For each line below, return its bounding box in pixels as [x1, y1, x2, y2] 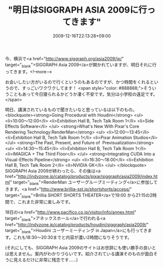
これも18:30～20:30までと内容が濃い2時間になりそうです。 [13, 234, 132, 240]
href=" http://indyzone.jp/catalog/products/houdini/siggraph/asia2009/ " [5, 222, 149, 228]
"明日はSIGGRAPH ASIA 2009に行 [8, 4, 147, 16]
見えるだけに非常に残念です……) [13, 257, 78, 263]
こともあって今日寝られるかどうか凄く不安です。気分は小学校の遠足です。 [9, 91, 158, 97]
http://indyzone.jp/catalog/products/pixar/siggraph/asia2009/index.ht [18, 173, 158, 179]
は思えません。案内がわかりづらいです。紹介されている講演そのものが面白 [5, 250, 154, 256]
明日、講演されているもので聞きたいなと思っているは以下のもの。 [5, 106, 137, 112]
